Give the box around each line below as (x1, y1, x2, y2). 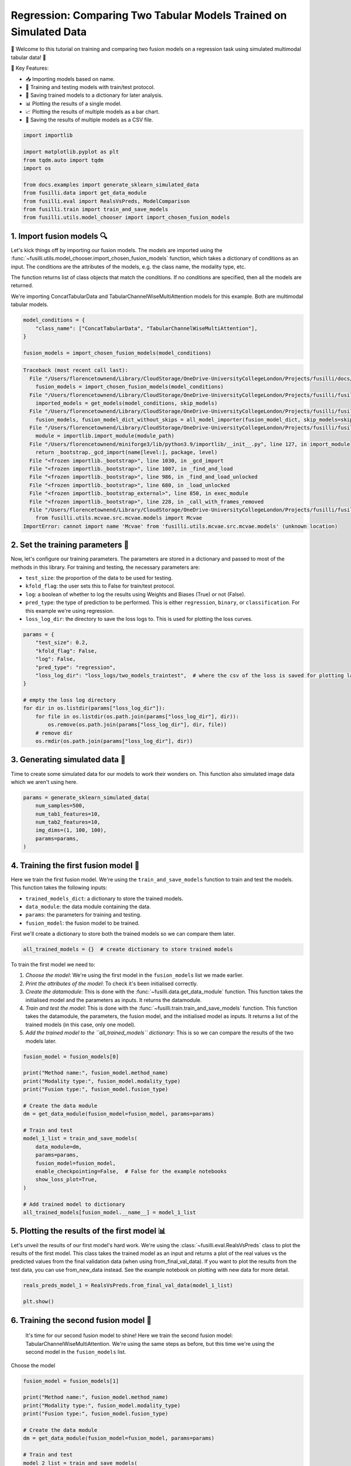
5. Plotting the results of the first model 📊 (11, 1226, 166, 1236)
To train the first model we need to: (11, 961, 96, 968)
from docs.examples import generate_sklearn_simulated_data (23, 181, 199, 188)
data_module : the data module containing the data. (25, 903, 152, 910)
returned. (11, 282, 33, 289)
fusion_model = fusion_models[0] (23, 1053, 119, 1060)
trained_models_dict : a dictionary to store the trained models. (25, 895, 184, 902)
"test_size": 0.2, (35, 639, 88, 646)
